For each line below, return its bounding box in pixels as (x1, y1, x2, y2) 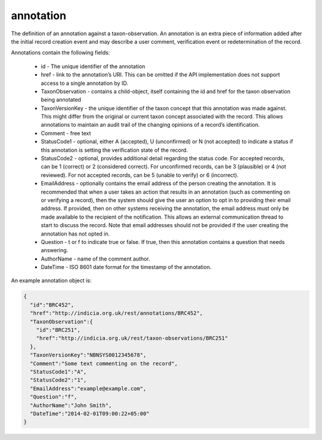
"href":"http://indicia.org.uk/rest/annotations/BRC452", (30, 310, 203, 317)
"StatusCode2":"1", (30, 377, 87, 384)
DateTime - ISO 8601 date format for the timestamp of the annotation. (41, 264, 212, 271)
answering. (41, 247, 69, 254)
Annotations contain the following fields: (11, 49, 110, 56)
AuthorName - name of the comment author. (41, 255, 150, 262)
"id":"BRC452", (30, 301, 75, 308)
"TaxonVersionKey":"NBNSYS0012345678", (30, 352, 147, 359)
